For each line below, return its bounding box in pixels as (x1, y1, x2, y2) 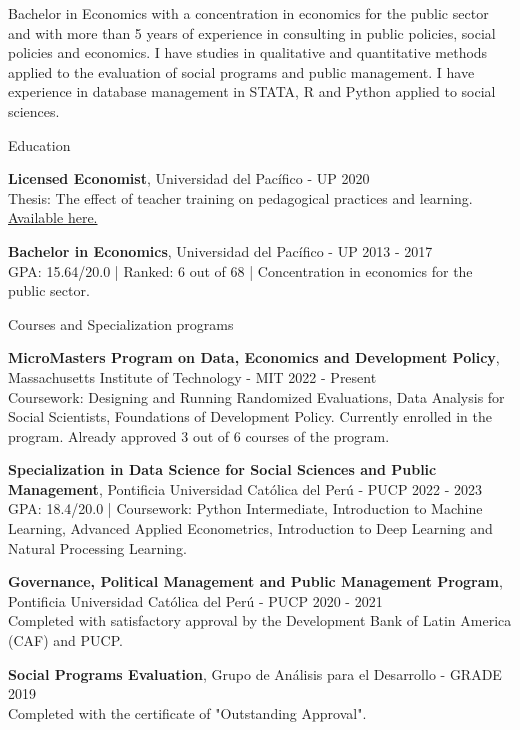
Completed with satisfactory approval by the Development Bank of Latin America (8, 610, 512, 631)
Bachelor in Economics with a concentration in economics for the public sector (8, 3, 489, 23)
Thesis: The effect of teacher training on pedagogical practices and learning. (8, 187, 473, 208)
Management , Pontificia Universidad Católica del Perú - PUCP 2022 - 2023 (8, 478, 483, 499)
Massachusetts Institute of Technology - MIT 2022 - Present (8, 366, 377, 387)
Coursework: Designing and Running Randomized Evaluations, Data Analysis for (8, 386, 505, 407)
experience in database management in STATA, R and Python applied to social (8, 81, 496, 102)
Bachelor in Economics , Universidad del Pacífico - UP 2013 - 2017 (8, 240, 433, 261)
